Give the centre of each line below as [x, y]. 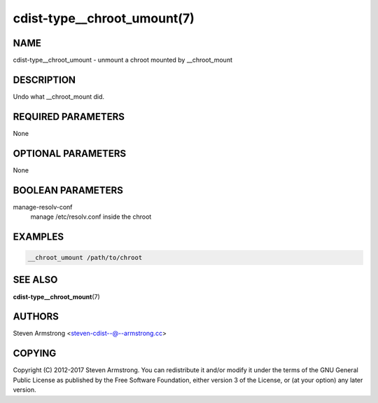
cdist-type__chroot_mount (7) [57, 296]
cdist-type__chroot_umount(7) [104, 18]
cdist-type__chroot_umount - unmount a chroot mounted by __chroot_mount [122, 60]
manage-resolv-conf [43, 207]
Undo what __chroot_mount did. [59, 96]
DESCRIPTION [44, 80]
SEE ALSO [35, 280]
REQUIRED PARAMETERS [69, 117]
